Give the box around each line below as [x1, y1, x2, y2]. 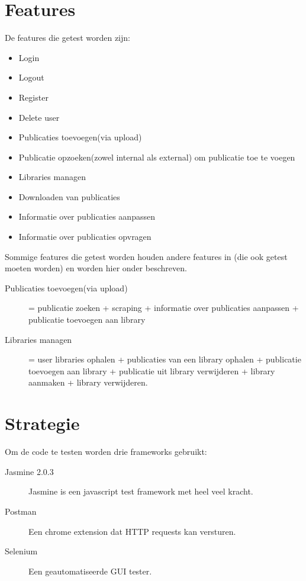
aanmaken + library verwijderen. [28, 376, 148, 389]
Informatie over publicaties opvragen [18, 230, 152, 243]
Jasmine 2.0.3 [5, 465, 54, 477]
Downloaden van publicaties [18, 190, 120, 203]
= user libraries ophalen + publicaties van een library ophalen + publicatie [28, 353, 301, 365]
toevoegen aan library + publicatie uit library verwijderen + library [28, 364, 275, 377]
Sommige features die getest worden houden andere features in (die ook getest [5, 250, 288, 262]
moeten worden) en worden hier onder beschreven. [5, 262, 187, 274]
